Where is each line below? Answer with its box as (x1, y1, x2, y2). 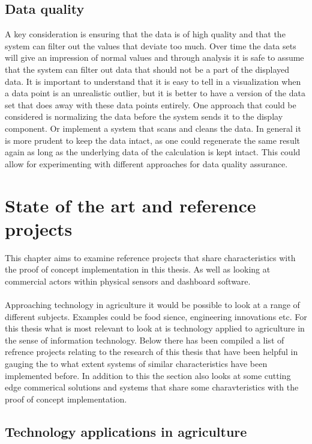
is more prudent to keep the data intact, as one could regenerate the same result (5, 134, 301, 146)
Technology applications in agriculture (5, 422, 247, 440)
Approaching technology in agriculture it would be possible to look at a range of (5, 298, 300, 311)
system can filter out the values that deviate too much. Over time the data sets (5, 39, 296, 52)
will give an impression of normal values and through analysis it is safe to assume (5, 51, 304, 64)
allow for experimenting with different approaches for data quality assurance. (5, 157, 288, 170)
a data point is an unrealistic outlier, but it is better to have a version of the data (5, 87, 305, 99)
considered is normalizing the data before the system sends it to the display (5, 110, 283, 123)
